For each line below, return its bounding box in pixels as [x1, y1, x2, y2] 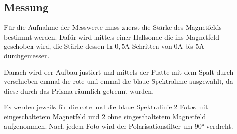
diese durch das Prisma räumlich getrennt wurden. [4, 85, 154, 95]
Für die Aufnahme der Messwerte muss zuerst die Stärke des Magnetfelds [4, 22, 221, 32]
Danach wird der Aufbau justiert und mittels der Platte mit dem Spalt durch [4, 67, 234, 77]
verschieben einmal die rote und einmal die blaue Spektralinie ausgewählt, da [4, 76, 233, 86]
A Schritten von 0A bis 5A [125, 41, 205, 51]
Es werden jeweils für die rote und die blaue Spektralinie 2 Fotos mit [4, 102, 208, 112]
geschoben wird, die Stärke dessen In [4, 41, 113, 51]
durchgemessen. [4, 50, 50, 60]
